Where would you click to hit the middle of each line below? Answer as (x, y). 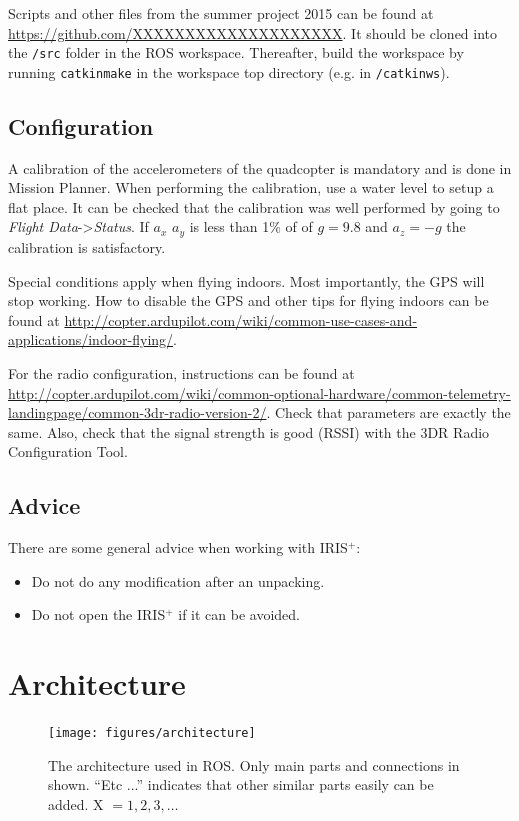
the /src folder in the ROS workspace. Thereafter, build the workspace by (236, 52)
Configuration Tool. (68, 451)
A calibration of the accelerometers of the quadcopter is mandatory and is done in (260, 167)
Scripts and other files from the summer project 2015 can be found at (221, 13)
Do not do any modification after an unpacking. (178, 580)
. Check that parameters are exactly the (388, 412)
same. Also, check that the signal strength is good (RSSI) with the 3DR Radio (249, 431)
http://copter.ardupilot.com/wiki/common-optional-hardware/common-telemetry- (259, 392)
